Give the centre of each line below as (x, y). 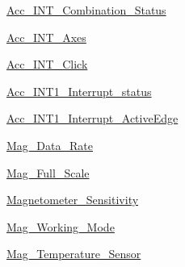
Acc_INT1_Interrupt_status (79, 91)
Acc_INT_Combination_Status (86, 10)
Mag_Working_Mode (61, 226)
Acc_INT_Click (47, 64)
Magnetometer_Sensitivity (73, 200)
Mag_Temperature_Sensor (74, 254)
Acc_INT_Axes (46, 37)
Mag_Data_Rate (50, 145)
